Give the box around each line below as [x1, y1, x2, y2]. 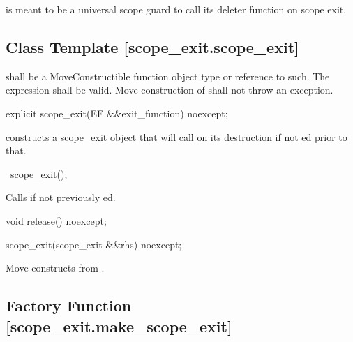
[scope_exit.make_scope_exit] [6, 315, 232, 336]
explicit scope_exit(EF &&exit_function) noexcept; [6, 105, 228, 120]
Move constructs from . [6, 260, 105, 275]
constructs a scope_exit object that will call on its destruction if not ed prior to [6, 129, 347, 144]
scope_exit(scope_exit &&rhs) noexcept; [6, 237, 182, 251]
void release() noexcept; [6, 213, 107, 228]
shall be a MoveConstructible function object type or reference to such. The [6, 68, 330, 83]
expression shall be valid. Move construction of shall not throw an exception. [6, 82, 333, 97]
